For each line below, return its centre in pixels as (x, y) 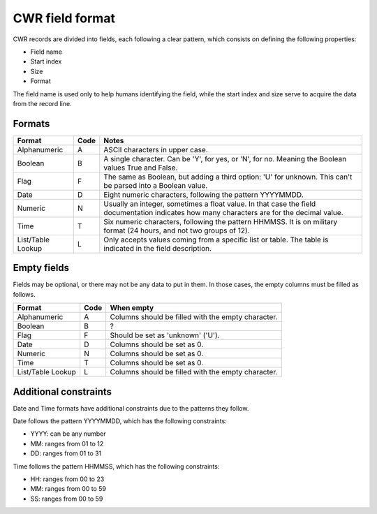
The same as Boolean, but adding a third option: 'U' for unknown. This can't (228, 177)
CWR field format (64, 18)
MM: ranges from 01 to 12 (67, 443)
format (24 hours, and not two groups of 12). (177, 230)
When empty (132, 308)
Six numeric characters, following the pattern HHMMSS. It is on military (221, 221)
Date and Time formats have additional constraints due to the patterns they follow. (131, 408)
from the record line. (43, 103)
